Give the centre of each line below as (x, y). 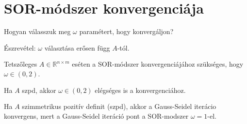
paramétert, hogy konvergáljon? (126, 31)
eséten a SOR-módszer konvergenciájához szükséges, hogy (158, 64)
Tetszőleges (21, 64)
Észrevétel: (20, 47)
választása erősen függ (77, 47)
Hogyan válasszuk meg (37, 31)
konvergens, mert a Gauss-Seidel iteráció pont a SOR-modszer (96, 115)
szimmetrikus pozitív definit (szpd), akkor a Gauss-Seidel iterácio (119, 106)
